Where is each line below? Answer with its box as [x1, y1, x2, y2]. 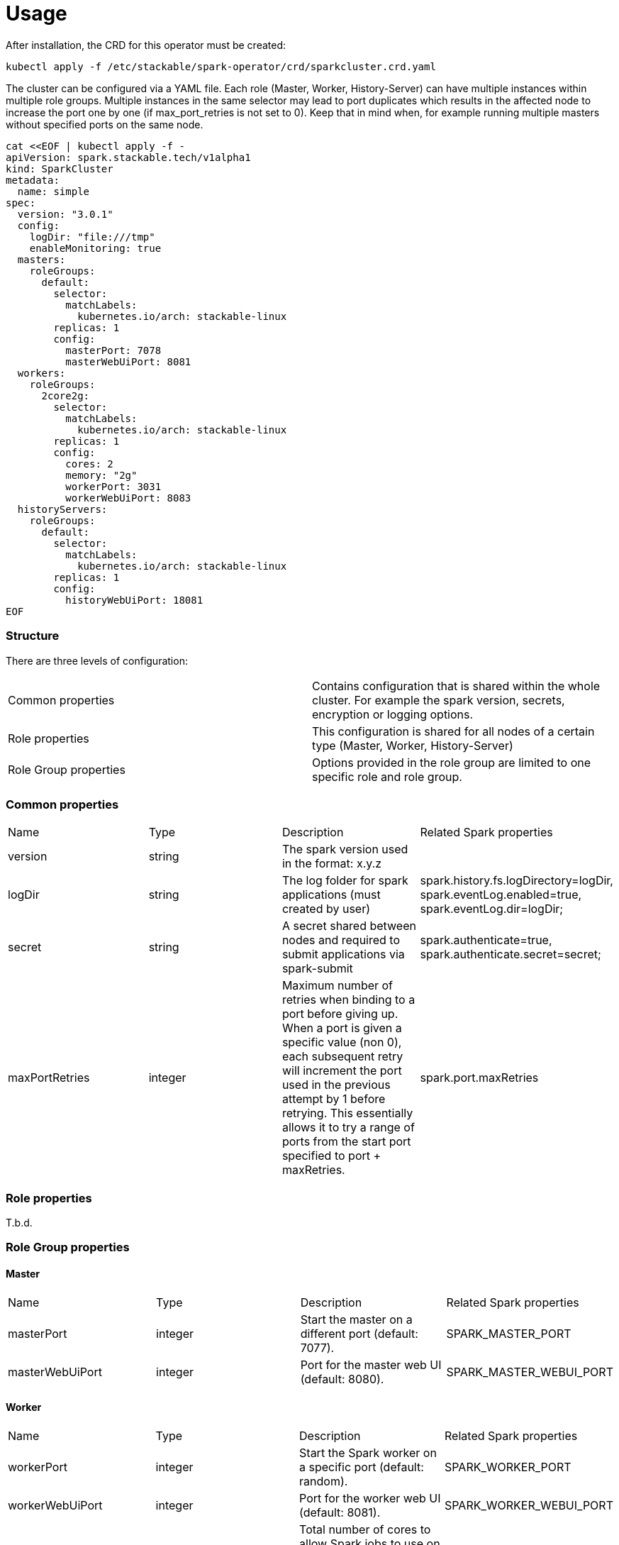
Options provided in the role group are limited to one [312, 755, 591, 770]
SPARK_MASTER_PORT [446, 1326, 571, 1341]
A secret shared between [281, 919, 416, 934]
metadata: [6, 174, 60, 186]
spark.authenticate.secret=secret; [420, 947, 601, 962]
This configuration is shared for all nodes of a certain [312, 724, 595, 738]
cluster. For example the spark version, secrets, [312, 692, 565, 707]
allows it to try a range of [281, 1120, 415, 1135]
